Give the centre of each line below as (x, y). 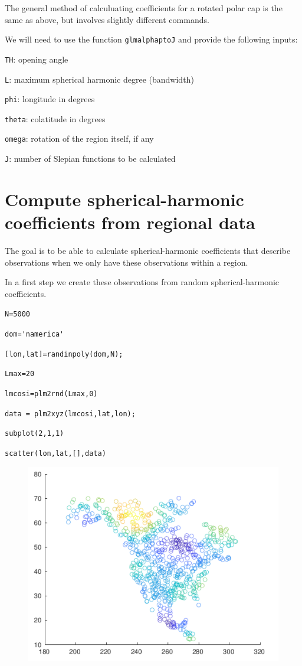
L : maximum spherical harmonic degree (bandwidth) (99, 79)
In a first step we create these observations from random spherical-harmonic (142, 282)
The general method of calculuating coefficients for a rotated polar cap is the (144, 8)
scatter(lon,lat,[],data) (55, 454)
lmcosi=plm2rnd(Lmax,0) (51, 394)
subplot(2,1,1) (35, 434)
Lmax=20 (20, 374)
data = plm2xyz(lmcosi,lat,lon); (70, 414)
